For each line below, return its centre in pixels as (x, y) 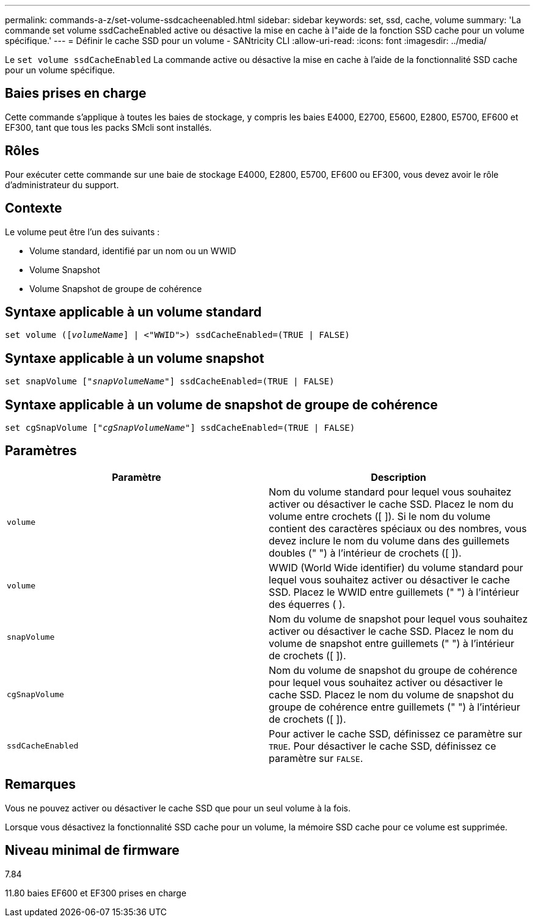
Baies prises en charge (76, 93)
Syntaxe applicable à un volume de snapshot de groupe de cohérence (221, 404)
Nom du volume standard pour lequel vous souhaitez (390, 492)
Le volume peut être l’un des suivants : (82, 232)
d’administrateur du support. (62, 185)
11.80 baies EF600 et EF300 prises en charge (96, 893)
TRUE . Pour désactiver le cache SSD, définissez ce (383, 746)
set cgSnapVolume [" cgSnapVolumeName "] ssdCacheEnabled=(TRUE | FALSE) (180, 428)
